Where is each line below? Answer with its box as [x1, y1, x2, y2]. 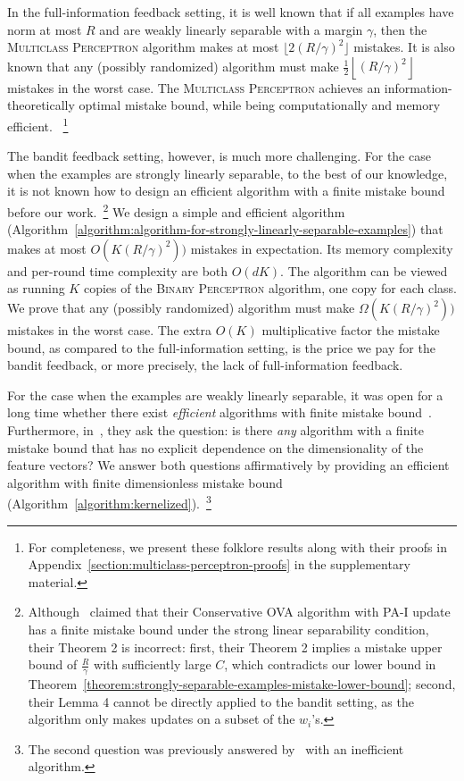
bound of [28, 655, 78, 674]
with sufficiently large [94, 655, 211, 674]
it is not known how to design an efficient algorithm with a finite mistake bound [7, 181, 445, 200]
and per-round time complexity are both [7, 261, 228, 280]
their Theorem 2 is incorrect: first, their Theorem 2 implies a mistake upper [28, 637, 443, 656]
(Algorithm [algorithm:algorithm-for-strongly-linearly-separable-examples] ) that [7, 220, 443, 239]
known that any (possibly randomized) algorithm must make [7, 56, 339, 75]
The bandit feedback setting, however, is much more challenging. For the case [7, 147, 431, 165]
